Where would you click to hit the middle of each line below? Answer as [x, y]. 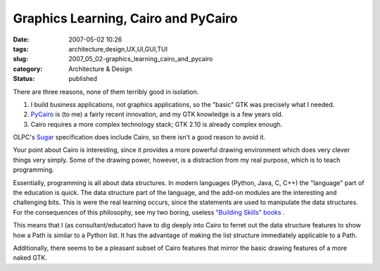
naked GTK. [30, 258]
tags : [21, 49]
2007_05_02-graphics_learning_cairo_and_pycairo [141, 59]
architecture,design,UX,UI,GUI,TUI [118, 49]
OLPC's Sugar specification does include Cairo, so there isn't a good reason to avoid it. [139, 137]
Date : [21, 39]
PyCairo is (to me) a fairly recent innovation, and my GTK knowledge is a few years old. [157, 114]
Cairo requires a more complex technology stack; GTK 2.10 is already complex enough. [157, 124]
